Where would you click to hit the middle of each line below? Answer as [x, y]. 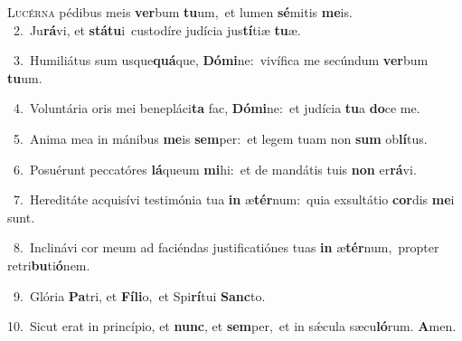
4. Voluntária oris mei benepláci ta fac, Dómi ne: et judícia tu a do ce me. [217, 108]
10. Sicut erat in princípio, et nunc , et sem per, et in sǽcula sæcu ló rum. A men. [232, 326]
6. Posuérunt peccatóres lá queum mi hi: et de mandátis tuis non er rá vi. [215, 169]
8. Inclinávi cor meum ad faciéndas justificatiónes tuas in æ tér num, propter [226, 247]
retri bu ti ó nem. [49, 265]
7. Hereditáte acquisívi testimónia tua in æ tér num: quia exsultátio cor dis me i [234, 199]
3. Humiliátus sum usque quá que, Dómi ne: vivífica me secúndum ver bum [221, 60]
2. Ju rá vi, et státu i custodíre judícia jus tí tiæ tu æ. [157, 29]
